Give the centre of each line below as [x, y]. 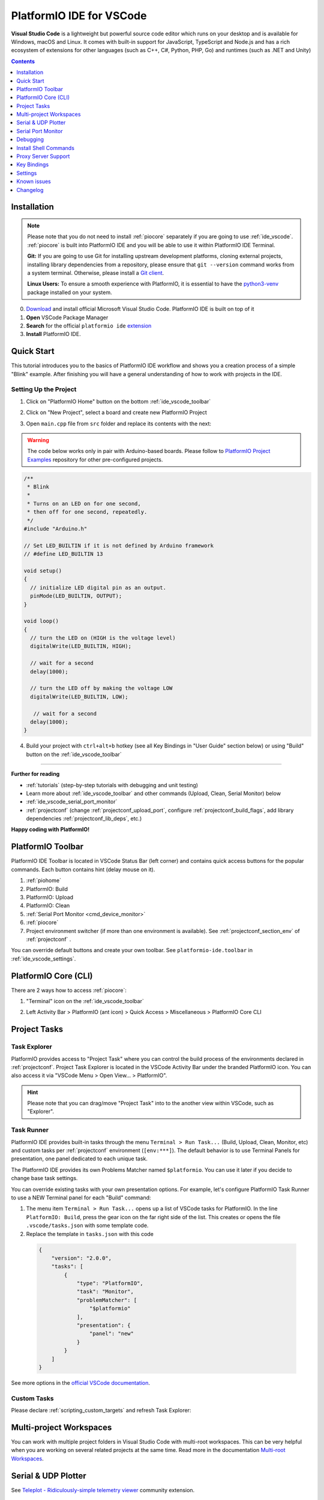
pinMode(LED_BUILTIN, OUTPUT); [76, 596]
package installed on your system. [70, 292]
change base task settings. [44, 1178]
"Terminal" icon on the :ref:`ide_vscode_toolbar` [85, 1001]
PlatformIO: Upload [50, 897]
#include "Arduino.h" [55, 529]
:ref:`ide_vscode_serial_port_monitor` [72, 802]
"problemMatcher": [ [107, 1300]
